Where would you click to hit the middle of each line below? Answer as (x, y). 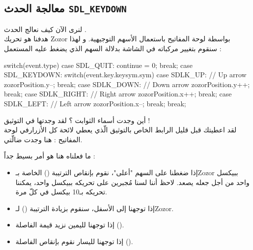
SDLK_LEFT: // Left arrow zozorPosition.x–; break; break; (95, 103)
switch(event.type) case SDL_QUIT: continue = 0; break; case (98, 65)
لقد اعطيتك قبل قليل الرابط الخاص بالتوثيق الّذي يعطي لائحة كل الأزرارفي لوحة (120, 130)
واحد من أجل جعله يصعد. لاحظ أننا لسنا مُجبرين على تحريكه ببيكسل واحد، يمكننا (132, 182)
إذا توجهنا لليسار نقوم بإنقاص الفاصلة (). (74, 241)
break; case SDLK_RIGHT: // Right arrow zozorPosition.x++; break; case (118, 94)
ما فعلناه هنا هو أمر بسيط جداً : (50, 156)
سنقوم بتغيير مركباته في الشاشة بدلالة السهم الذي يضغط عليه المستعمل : (113, 48)
